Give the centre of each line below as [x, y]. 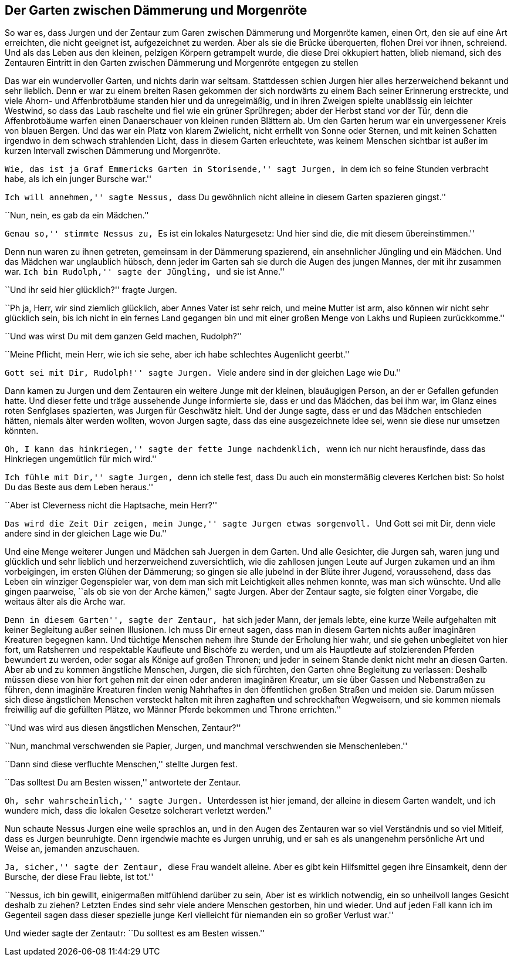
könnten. [22, 431]
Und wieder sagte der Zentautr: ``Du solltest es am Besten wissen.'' [135, 933]
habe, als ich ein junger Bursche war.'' [78, 179]
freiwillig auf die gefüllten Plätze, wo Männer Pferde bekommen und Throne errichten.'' [173, 710]
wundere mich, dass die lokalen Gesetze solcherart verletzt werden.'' [138, 811]
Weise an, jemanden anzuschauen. [72, 849]
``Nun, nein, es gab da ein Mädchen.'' [77, 215]
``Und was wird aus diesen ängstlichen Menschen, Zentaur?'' [123, 728]
